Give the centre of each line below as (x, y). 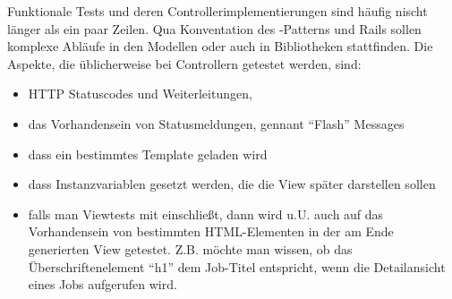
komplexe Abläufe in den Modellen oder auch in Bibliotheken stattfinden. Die (220, 46)
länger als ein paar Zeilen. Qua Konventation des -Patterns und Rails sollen (214, 28)
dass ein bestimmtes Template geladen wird (148, 154)
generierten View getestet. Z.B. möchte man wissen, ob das (190, 248)
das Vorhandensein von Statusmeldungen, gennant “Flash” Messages (216, 123)
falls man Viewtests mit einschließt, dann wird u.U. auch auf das (206, 214)
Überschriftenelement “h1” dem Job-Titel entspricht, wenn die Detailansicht (237, 266)
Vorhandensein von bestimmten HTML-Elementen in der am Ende (211, 231)
